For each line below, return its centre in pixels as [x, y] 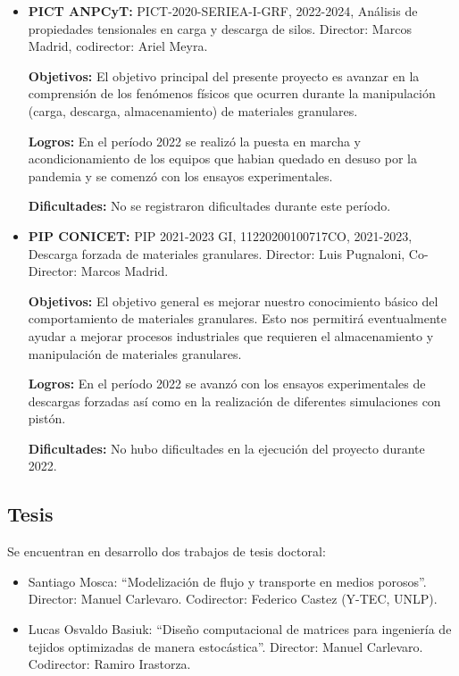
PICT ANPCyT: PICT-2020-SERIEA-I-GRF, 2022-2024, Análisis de [223, 11]
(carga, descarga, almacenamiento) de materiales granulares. [193, 110]
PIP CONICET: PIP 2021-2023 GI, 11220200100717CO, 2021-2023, [220, 235]
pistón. [47, 418]
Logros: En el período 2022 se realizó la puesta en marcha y [194, 141]
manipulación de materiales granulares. [135, 353]
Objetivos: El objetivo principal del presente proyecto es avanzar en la [224, 75]
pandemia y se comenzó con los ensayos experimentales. [180, 175]
